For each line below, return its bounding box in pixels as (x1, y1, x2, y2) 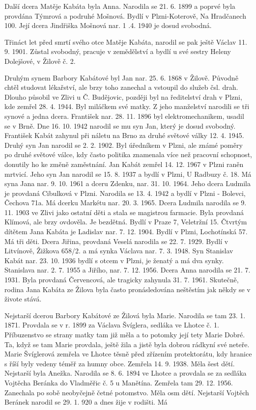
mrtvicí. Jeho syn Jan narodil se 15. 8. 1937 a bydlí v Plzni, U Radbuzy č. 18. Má (4, 168, 252, 179)
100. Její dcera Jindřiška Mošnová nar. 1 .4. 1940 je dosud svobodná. (4, 20, 212, 30)
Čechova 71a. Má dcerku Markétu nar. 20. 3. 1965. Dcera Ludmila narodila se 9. (4, 197, 247, 208)
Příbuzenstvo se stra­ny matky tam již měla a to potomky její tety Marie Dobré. (4, 329, 245, 339)
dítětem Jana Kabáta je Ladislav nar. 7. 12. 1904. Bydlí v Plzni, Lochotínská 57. (4, 226, 248, 237)
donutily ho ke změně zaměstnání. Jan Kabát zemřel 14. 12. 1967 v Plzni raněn (4, 159, 244, 169)
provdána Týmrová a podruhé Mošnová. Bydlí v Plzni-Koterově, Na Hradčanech (4, 10, 246, 21)
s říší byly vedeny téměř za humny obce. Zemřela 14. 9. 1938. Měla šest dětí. (4, 358, 235, 368)
